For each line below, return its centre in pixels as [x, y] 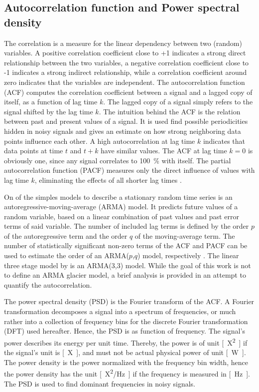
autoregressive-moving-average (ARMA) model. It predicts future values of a [121, 206]
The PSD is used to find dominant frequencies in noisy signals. [100, 383]
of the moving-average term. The [185, 235]
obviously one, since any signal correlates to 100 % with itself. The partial [118, 160]
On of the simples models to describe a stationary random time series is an [118, 196]
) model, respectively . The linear [188, 255]
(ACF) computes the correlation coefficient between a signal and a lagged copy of [128, 92]
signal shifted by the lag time [49, 111]
